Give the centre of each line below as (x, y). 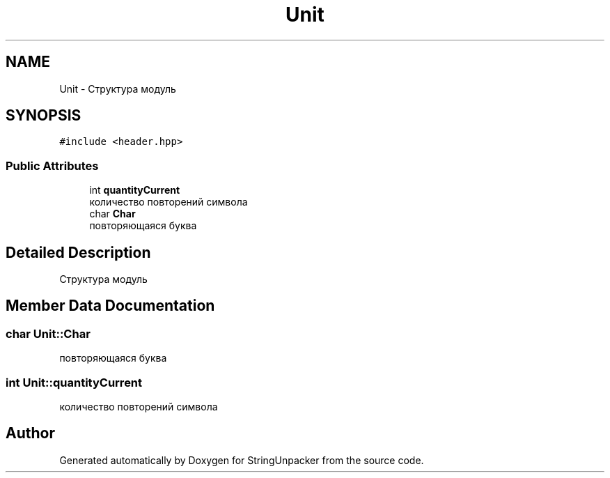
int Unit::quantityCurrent (74, 382)
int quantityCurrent (135, 190)
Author (30, 433)
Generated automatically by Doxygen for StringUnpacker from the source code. (242, 460)
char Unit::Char (48, 333)
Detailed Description (78, 252)
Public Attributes (52, 165)
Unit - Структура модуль (118, 88)
